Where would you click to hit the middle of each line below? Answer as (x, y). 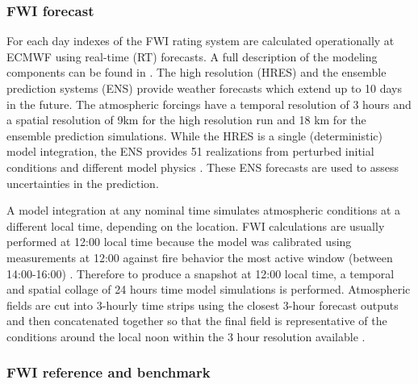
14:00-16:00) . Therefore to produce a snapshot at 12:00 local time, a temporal (201, 273)
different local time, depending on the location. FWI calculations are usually (196, 225)
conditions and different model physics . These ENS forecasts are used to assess (203, 167)
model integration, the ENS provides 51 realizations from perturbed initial (190, 151)
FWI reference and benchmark (109, 372)
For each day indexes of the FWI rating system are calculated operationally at (201, 41)
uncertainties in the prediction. (83, 183)
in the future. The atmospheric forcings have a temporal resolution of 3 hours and (209, 104)
